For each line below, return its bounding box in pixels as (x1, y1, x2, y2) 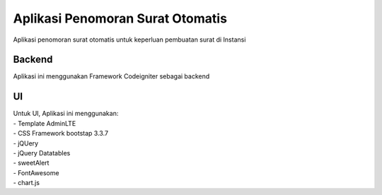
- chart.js (13, 179, 40, 187)
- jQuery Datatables (13, 148, 71, 157)
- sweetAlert (13, 159, 50, 167)
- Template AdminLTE (13, 119, 76, 127)
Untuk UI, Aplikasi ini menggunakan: (13, 110, 119, 118)
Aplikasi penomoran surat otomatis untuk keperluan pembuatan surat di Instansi (13, 35, 246, 44)
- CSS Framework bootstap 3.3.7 (13, 129, 109, 138)
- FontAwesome (13, 168, 59, 177)
